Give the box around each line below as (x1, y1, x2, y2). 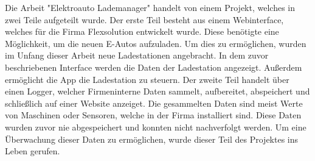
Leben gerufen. (5, 145, 60, 157)
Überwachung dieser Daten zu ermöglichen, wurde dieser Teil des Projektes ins (5, 132, 299, 145)
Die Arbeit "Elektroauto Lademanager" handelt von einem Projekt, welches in (5, 1, 295, 13)
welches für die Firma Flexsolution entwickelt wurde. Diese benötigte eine (5, 25, 279, 38)
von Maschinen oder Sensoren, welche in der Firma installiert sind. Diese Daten (5, 109, 302, 121)
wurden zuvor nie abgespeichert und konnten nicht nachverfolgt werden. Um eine (5, 120, 306, 133)
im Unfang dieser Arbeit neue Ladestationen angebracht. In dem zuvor (5, 49, 269, 62)
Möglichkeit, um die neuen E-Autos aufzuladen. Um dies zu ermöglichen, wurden (5, 37, 306, 49)
